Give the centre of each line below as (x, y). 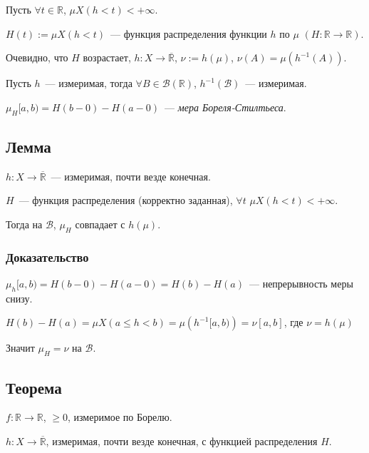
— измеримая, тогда (89, 83)
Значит (20, 348)
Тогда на (24, 224)
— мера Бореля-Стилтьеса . (225, 107)
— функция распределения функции (189, 33)
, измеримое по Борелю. (120, 417)
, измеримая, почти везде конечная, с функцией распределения (182, 441)
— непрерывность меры (301, 283)
